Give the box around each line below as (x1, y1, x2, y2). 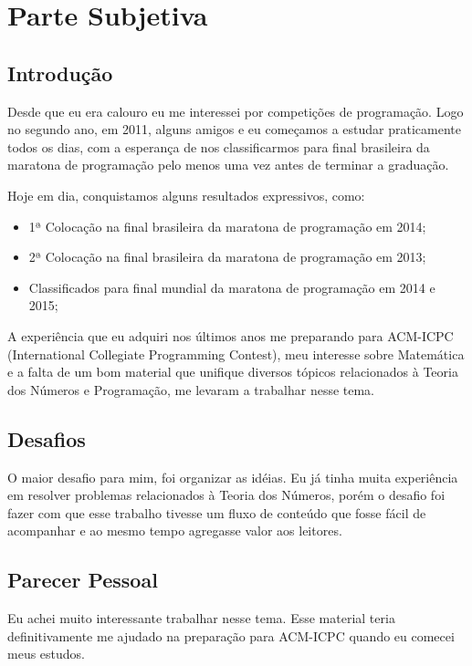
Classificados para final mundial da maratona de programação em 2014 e (28, 277, 435, 297)
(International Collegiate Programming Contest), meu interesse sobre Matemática (7, 344, 465, 363)
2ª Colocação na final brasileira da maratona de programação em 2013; (28, 247, 426, 266)
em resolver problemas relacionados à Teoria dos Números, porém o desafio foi (7, 485, 446, 505)
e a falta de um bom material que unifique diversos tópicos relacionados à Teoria (7, 362, 458, 381)
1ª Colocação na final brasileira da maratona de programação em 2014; (28, 216, 426, 235)
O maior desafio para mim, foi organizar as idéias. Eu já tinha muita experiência (7, 467, 458, 486)
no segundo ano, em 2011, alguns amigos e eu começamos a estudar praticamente (7, 120, 461, 139)
